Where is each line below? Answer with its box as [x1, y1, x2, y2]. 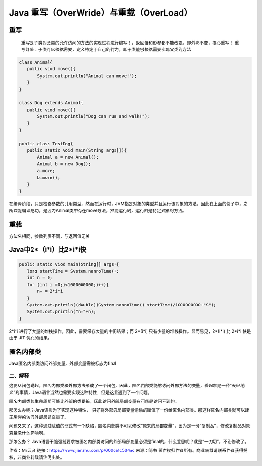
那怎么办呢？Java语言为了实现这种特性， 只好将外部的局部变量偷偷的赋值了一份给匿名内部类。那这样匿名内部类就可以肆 [9, 407, 249, 413]
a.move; [37, 168, 55, 174]
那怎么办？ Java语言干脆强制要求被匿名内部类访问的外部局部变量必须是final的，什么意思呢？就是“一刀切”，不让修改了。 [9, 438, 249, 444]
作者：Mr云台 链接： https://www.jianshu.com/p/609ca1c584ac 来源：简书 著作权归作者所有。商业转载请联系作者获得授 [9, 448, 248, 453]
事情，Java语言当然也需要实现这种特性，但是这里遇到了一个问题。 [19, 389, 152, 395]
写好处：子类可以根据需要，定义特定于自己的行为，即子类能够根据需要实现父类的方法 [21, 46, 191, 52]
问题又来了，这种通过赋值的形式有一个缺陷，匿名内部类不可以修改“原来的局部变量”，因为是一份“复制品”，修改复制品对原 [9, 423, 250, 429]
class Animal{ [19, 59, 53, 65]
